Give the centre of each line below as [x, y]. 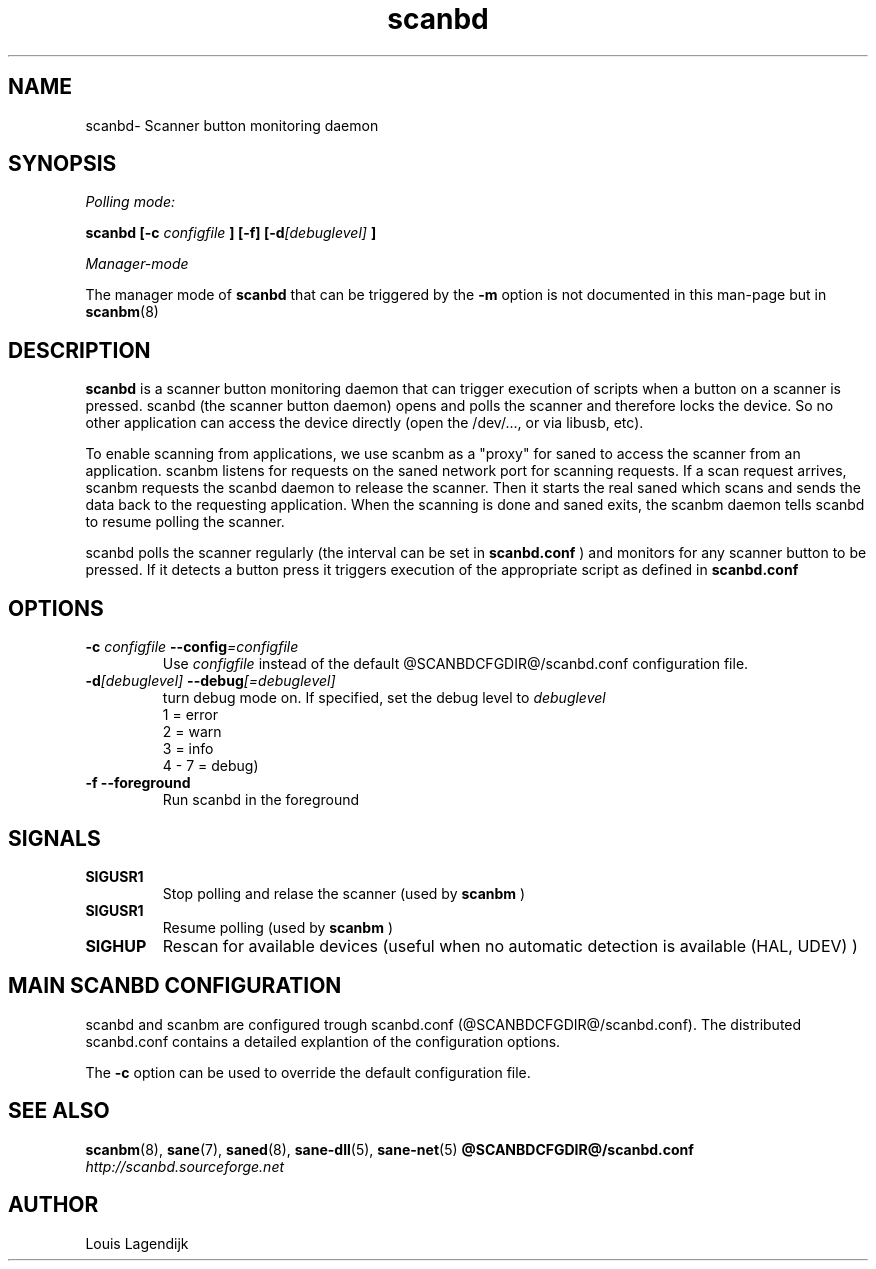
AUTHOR [53, 1205]
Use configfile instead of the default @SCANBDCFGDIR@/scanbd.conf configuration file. [455, 664]
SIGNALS [54, 838]
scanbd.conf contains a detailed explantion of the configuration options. [323, 1041]
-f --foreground [138, 783]
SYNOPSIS [62, 164]
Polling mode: [130, 202]
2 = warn [192, 732]
